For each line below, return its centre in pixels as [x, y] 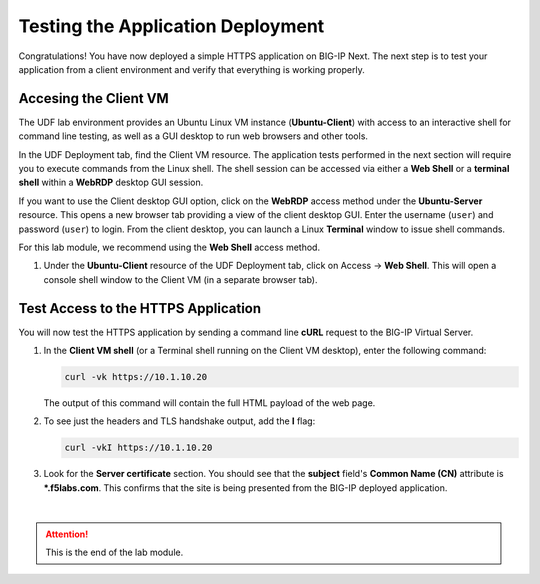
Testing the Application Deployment [171, 26]
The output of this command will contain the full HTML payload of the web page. [209, 403]
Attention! [67, 534]
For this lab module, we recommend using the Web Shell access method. [169, 247]
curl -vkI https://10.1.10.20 [138, 448]
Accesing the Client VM [93, 98]
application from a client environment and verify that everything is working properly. [191, 69]
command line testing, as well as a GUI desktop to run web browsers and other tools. [193, 136]
